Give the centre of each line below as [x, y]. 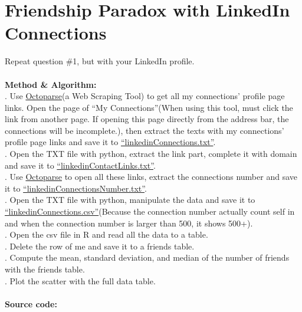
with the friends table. [45, 269]
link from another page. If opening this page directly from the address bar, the [147, 119]
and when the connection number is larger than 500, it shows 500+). [129, 223]
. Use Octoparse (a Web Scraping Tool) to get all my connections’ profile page [145, 96]
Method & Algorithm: [51, 84]
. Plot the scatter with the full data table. [80, 280]
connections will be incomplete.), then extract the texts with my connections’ [145, 130]
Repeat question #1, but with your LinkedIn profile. [100, 61]
